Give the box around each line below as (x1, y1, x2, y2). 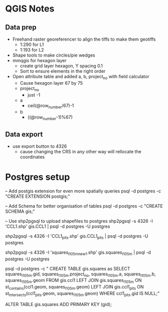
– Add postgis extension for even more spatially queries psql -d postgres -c (5, 188, 161, 194)
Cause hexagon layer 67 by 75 (20, 80, 83, 86)
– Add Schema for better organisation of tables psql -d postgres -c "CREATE (5, 203, 163, 209)
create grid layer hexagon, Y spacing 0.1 (20, 63, 103, 69)
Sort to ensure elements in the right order (20, 68, 106, 74)
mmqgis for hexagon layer (12, 58, 67, 63)
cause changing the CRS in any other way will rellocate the (20, 149, 142, 154)
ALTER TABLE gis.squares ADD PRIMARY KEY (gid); (5, 301, 112, 307)
